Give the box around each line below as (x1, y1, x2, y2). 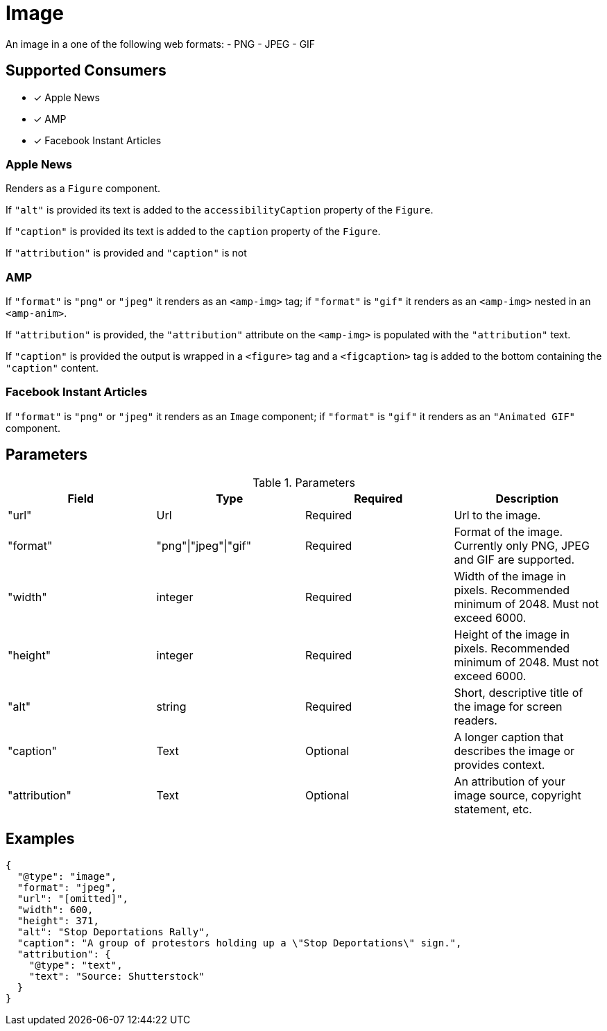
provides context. (454, 757, 545, 772)
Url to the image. (454, 508, 541, 522)
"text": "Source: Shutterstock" (28, 970, 205, 982)
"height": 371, (17, 915, 99, 926)
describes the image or (454, 743, 574, 758)
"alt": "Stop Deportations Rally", (17, 926, 211, 937)
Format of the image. (454, 524, 563, 539)
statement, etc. (454, 802, 532, 816)
